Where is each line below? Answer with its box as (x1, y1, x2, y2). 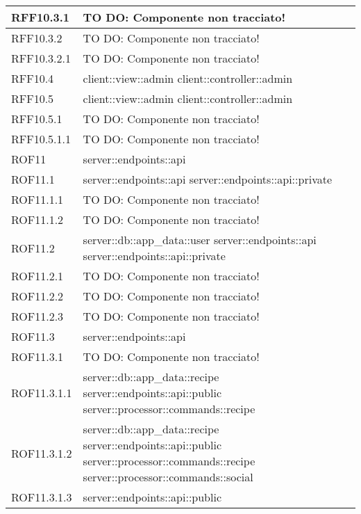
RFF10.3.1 (11, 9, 69, 25)
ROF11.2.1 (11, 268, 64, 284)
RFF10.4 (11, 70, 54, 86)
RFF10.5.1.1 (11, 131, 72, 147)
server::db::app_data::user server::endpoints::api (83, 232, 317, 248)
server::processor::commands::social (83, 469, 253, 485)
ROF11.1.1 (11, 191, 64, 207)
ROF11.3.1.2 (11, 444, 72, 461)
